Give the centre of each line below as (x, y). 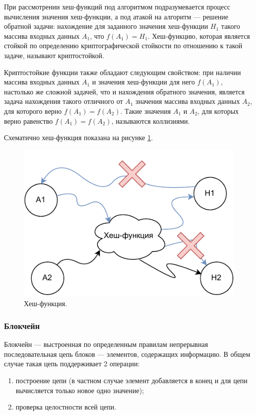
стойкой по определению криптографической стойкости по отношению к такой (123, 45)
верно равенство (29, 121)
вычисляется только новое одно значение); (80, 390)
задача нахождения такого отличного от (64, 101)
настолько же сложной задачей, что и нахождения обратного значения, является (124, 91)
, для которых (218, 111)
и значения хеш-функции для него (143, 82)
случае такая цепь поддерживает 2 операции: (72, 364)
